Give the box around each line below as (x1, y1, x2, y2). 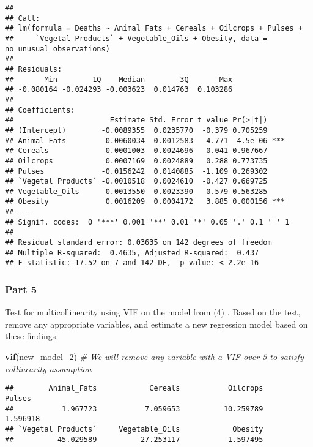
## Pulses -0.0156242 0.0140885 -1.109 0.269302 (5, 167, 268, 176)
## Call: (5, 13, 40, 23)
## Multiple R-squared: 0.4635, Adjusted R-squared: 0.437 (5, 248, 259, 257)
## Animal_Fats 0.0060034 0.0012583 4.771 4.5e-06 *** (5, 136, 285, 145)
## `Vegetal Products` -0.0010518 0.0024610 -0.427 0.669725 (5, 177, 268, 186)
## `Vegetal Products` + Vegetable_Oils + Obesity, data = (5, 34, 268, 43)
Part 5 (5, 281, 37, 296)
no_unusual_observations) (5, 44, 110, 53)
